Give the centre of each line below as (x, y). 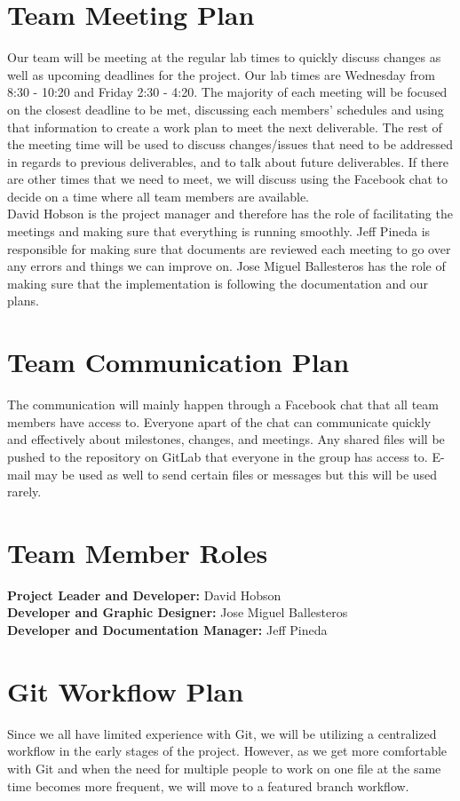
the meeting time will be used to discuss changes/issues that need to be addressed (230, 144)
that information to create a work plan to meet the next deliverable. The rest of (225, 127)
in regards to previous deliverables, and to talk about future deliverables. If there (228, 161)
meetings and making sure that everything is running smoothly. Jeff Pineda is (219, 231)
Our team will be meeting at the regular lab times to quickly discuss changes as (224, 57)
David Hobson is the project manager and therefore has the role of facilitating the (230, 214)
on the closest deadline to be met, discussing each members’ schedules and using (226, 109)
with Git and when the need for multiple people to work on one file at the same (224, 768)
